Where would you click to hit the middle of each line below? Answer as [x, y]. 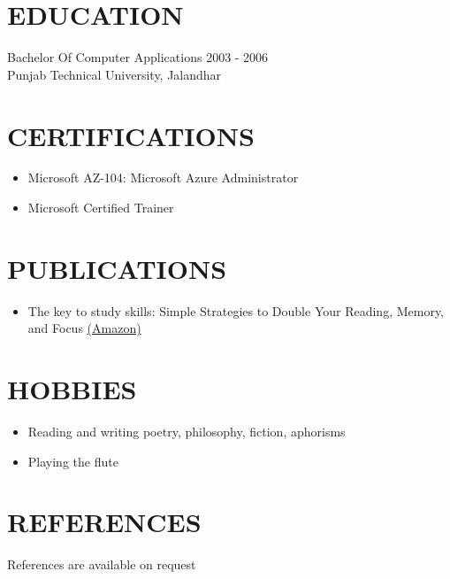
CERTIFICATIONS [131, 135]
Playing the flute [73, 461]
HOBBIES [72, 389]
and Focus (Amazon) [84, 328]
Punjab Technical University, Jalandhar [114, 74]
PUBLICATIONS [117, 268]
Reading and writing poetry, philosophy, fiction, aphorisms [187, 432]
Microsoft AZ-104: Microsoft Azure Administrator [163, 178]
